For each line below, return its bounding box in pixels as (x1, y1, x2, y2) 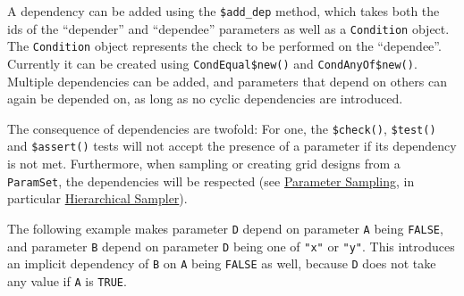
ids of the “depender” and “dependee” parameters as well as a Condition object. (7, 19, 450, 37)
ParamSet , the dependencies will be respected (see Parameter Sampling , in (7, 171, 415, 190)
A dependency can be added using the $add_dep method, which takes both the (7, 2, 440, 20)
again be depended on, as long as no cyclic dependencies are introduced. (7, 89, 403, 108)
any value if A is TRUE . (7, 271, 127, 290)
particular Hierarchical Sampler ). (7, 189, 188, 208)
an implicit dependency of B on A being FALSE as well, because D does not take (7, 254, 436, 273)
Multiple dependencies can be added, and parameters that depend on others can (7, 71, 447, 90)
